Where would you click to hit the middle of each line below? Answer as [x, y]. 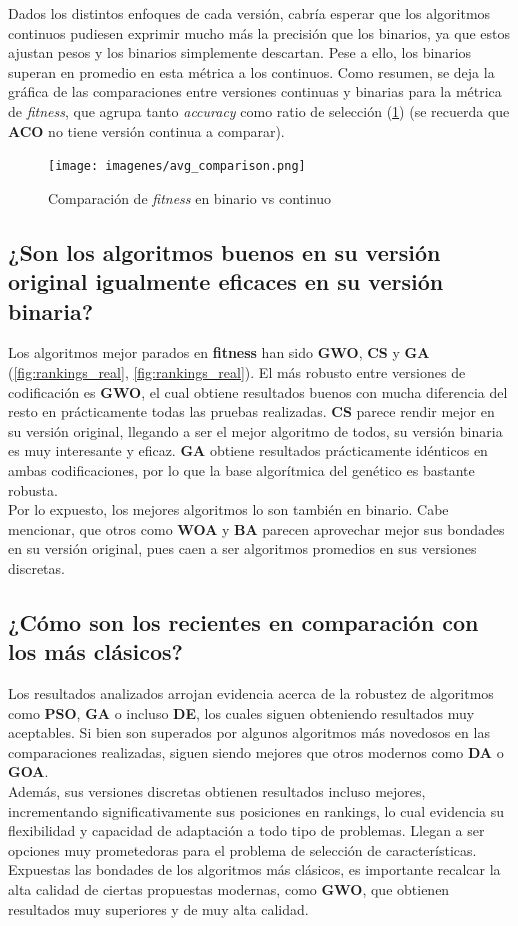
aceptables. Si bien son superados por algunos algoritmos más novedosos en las [249, 732]
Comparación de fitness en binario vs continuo [190, 197]
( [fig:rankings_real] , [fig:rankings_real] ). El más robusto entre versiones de [237, 371]
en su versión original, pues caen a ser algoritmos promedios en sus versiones [242, 548]
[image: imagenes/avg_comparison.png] [177, 166]
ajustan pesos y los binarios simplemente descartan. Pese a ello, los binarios [240, 52]
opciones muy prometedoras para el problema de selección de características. [242, 849]
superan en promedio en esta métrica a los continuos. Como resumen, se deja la [251, 71]
